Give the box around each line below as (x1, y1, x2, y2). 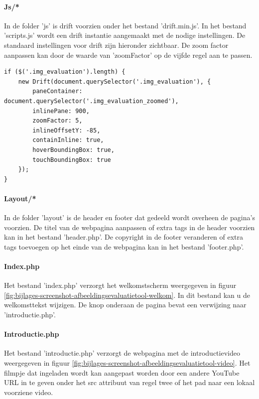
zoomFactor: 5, (32, 117, 83, 125)
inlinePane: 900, (32, 107, 90, 115)
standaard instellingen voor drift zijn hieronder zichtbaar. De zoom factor (4, 39, 229, 50)
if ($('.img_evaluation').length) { (4, 68, 126, 76)
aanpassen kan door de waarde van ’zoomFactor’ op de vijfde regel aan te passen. (4, 49, 253, 60)
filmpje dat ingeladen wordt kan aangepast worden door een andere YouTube (4, 367, 240, 378)
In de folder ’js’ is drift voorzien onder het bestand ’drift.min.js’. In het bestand (4, 20, 247, 30)
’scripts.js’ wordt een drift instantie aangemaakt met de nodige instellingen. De (4, 30, 246, 40)
